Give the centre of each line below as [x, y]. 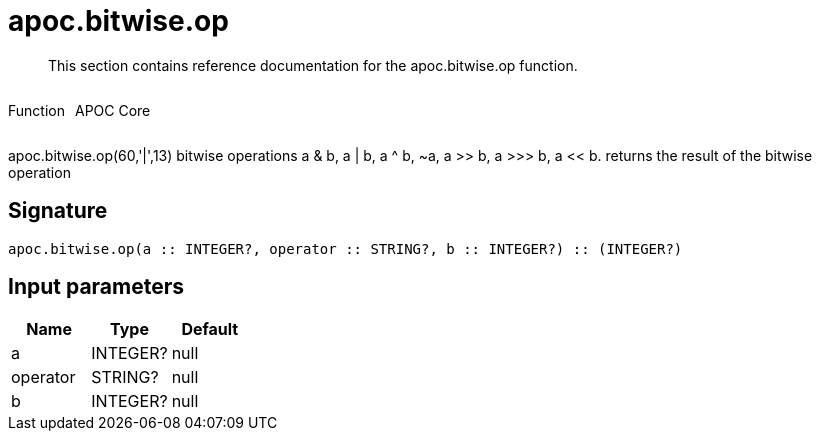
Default [210, 329]
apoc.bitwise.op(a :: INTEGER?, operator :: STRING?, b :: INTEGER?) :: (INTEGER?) [345, 248]
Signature [58, 211]
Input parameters [96, 287]
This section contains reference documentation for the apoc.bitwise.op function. [313, 65]
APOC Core [112, 110]
